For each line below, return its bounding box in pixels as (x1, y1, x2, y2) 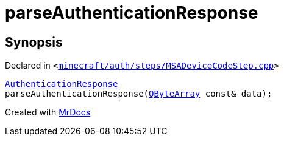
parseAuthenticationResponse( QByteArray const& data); (5, 89, 272, 99)
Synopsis (5, 34, 63, 50)
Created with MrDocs (5, 107, 91, 118)
